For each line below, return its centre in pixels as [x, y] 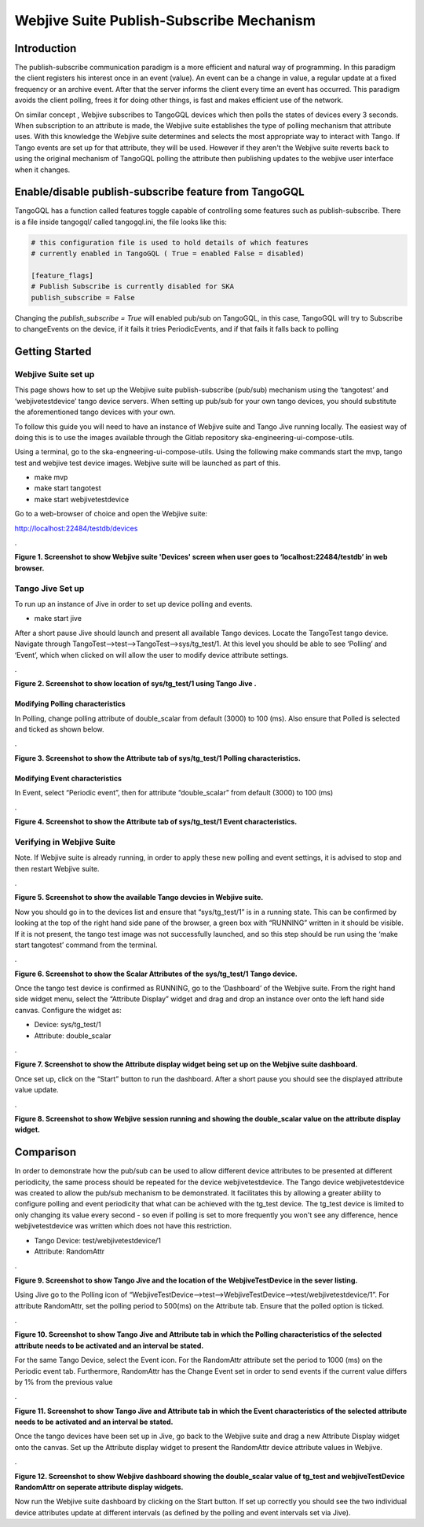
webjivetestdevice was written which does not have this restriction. [123, 1226]
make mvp [51, 477]
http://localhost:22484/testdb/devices [76, 528]
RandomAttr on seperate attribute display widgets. [99, 1487]
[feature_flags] [62, 276]
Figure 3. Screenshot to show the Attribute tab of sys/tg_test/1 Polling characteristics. [158, 758]
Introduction [46, 48]
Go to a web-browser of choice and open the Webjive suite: [111, 514]
